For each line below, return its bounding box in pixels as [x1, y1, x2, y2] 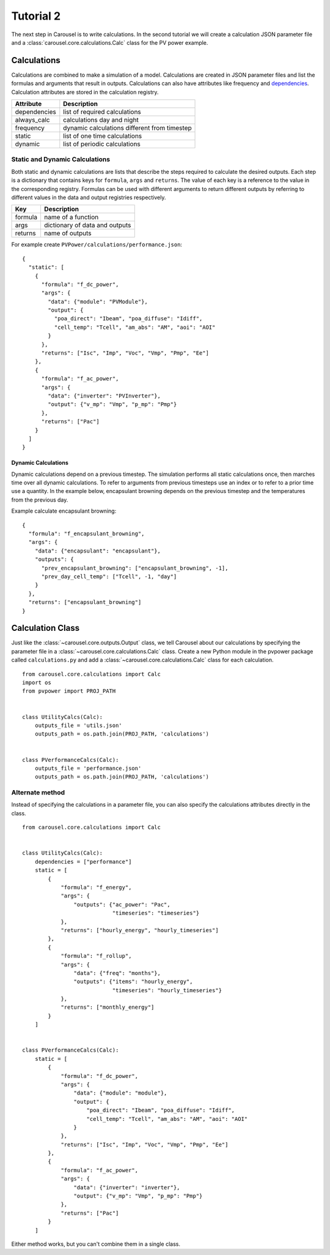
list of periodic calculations [63, 140, 141, 148]
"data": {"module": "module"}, [73, 1090, 167, 1096]
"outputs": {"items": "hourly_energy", [73, 978, 193, 986]
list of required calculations [63, 108, 142, 116]
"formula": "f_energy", [61, 884, 132, 891]
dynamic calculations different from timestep [63, 124, 192, 132]
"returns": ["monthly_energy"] [61, 1004, 155, 1011]
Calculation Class [11, 623, 79, 633]
